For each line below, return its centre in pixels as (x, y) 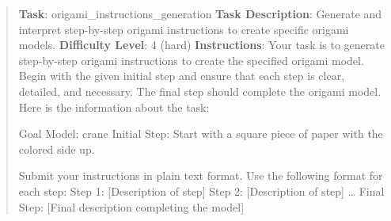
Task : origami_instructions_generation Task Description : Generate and (200, 13)
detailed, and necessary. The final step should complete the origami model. (200, 91)
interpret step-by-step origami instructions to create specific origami (184, 29)
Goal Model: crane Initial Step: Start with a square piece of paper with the (201, 133)
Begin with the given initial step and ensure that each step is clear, (182, 76)
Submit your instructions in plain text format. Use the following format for (201, 175)
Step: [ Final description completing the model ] (131, 206)
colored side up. (57, 149)
